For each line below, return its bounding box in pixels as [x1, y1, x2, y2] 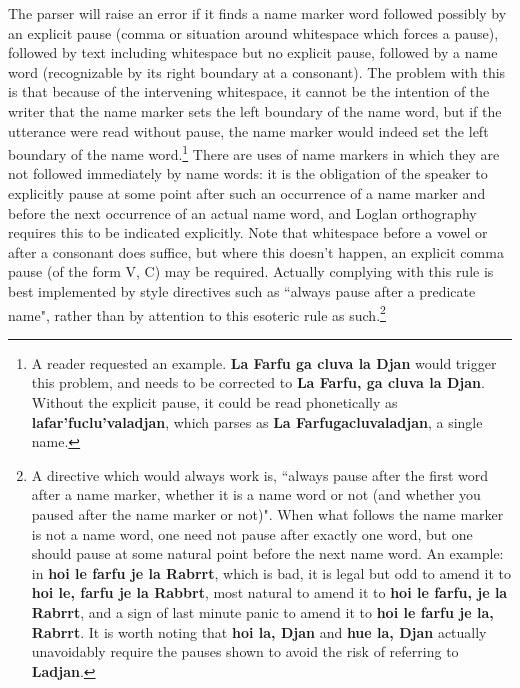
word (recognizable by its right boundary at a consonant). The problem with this [8, 61, 506, 82]
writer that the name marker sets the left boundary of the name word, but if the [8, 100, 502, 121]
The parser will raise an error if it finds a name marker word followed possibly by [8, 3, 507, 23]
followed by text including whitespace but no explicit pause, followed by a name [8, 42, 498, 63]
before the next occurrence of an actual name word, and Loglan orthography [8, 202, 477, 223]
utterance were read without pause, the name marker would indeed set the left [8, 120, 489, 141]
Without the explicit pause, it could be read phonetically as [31, 392, 398, 412]
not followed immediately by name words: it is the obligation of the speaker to [8, 163, 488, 184]
